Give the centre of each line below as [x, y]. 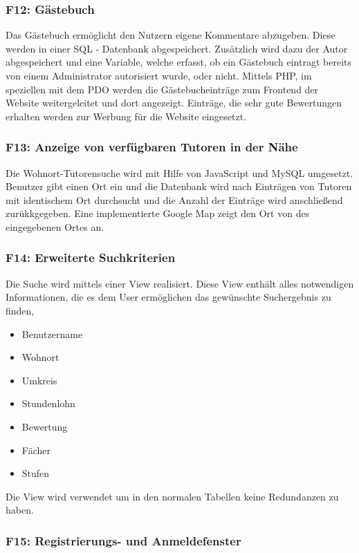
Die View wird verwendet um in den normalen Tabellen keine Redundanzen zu [172, 496]
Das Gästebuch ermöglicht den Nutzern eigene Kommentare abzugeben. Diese [171, 35]
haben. [20, 510]
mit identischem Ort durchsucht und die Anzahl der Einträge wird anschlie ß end [174, 199]
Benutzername [52, 334]
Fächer [36, 450]
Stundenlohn [48, 403]
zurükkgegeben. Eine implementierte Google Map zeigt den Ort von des [158, 213]
